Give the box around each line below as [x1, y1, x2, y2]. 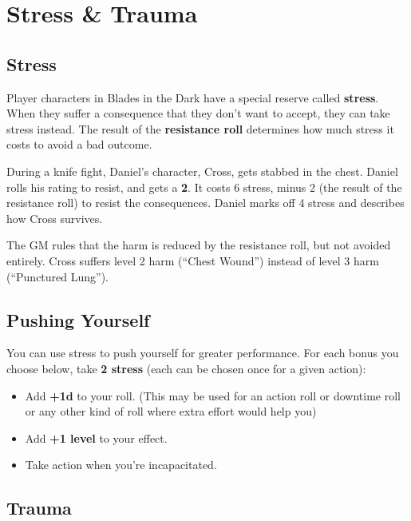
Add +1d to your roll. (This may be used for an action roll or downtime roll [25, 387, 401, 404]
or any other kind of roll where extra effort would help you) [25, 403, 317, 420]
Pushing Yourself [6, 307, 150, 332]
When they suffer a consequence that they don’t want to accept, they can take [6, 105, 390, 121]
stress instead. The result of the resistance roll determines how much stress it [6, 120, 394, 137]
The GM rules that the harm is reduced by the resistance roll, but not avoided [6, 237, 391, 253]
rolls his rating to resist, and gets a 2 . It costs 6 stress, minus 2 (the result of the [6, 178, 402, 195]
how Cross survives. [6, 209, 103, 226]
